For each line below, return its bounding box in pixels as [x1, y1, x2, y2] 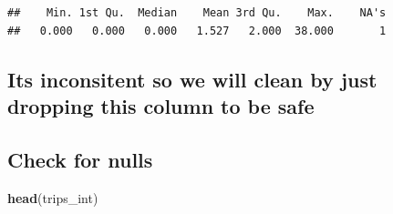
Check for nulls [7, 145, 153, 173]
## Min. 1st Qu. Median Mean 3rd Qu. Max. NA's [7, 6, 387, 19]
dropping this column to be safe [7, 91, 315, 119]
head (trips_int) [7, 188, 98, 207]
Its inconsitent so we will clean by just [7, 65, 377, 93]
